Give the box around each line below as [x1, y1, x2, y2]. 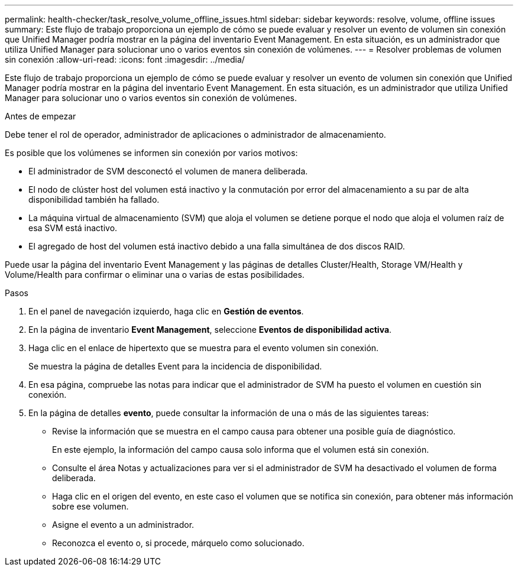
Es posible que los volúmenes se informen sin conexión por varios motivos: [5, 148, 298, 158]
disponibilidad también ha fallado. [28, 194, 160, 205]
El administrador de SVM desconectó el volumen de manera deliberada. [28, 166, 308, 176]
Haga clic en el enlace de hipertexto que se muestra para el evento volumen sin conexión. [28, 343, 379, 353]
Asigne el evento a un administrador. [52, 520, 195, 530]
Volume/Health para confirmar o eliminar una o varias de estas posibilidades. [5, 270, 305, 280]
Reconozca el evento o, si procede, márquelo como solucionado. [52, 538, 305, 548]
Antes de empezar [5, 111, 76, 121]
